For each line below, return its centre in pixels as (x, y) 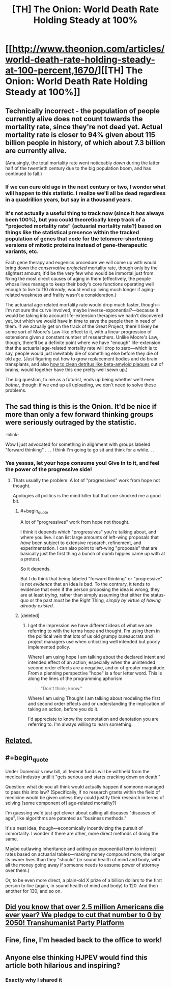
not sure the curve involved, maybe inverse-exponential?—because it (86, 310)
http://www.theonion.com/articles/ (88, 49)
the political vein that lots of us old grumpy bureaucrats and (90, 636)
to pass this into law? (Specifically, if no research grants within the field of (83, 792)
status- (158, 595)
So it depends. (35, 569)
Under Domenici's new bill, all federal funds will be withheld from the (77, 771)
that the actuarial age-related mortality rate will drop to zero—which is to (81, 348)
